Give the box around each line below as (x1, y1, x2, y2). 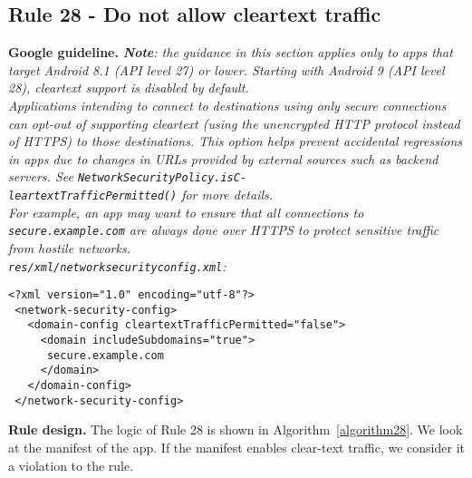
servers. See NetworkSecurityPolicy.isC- (8, 167, 247, 186)
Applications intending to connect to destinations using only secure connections (8, 95, 447, 114)
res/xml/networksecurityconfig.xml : (8, 256, 226, 275)
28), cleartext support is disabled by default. (8, 78, 249, 97)
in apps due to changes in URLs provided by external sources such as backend (8, 149, 438, 168)
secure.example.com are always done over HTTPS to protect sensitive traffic (8, 220, 439, 239)
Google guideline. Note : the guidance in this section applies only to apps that (8, 43, 453, 62)
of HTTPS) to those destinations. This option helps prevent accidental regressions (8, 132, 462, 151)
